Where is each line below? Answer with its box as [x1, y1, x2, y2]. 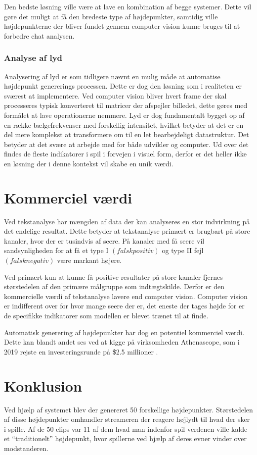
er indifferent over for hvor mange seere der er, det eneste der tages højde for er [4, 301, 245, 311]
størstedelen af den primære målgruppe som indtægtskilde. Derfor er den [4, 281, 225, 292]
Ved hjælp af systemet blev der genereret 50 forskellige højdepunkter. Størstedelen [4, 404, 253, 414]
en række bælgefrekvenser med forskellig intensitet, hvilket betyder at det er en [4, 119, 244, 130]
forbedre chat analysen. [4, 30, 75, 41]
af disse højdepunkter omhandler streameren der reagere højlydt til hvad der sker [4, 414, 250, 424]
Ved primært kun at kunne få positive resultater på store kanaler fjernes [4, 271, 223, 282]
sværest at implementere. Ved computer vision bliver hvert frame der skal [4, 90, 227, 101]
